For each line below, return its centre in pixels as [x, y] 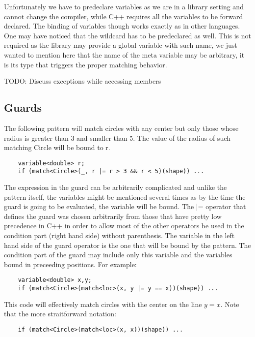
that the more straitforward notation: [60, 314]
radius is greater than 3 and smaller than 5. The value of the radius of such [117, 138]
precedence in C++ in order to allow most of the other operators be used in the [124, 226]
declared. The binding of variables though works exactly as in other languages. [122, 26]
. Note [230, 304]
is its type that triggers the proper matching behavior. [86, 64]
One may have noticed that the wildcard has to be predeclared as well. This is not [127, 35]
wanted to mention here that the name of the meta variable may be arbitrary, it [124, 54]
